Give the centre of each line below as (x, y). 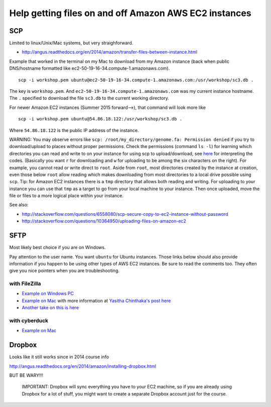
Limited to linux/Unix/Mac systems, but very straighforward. (71, 43)
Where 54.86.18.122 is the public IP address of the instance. (74, 130)
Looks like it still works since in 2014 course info (59, 357)
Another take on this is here (50, 308)
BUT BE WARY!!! (26, 375)
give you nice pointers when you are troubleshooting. (64, 270)
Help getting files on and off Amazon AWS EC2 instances (130, 13)
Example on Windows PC (48, 294)
